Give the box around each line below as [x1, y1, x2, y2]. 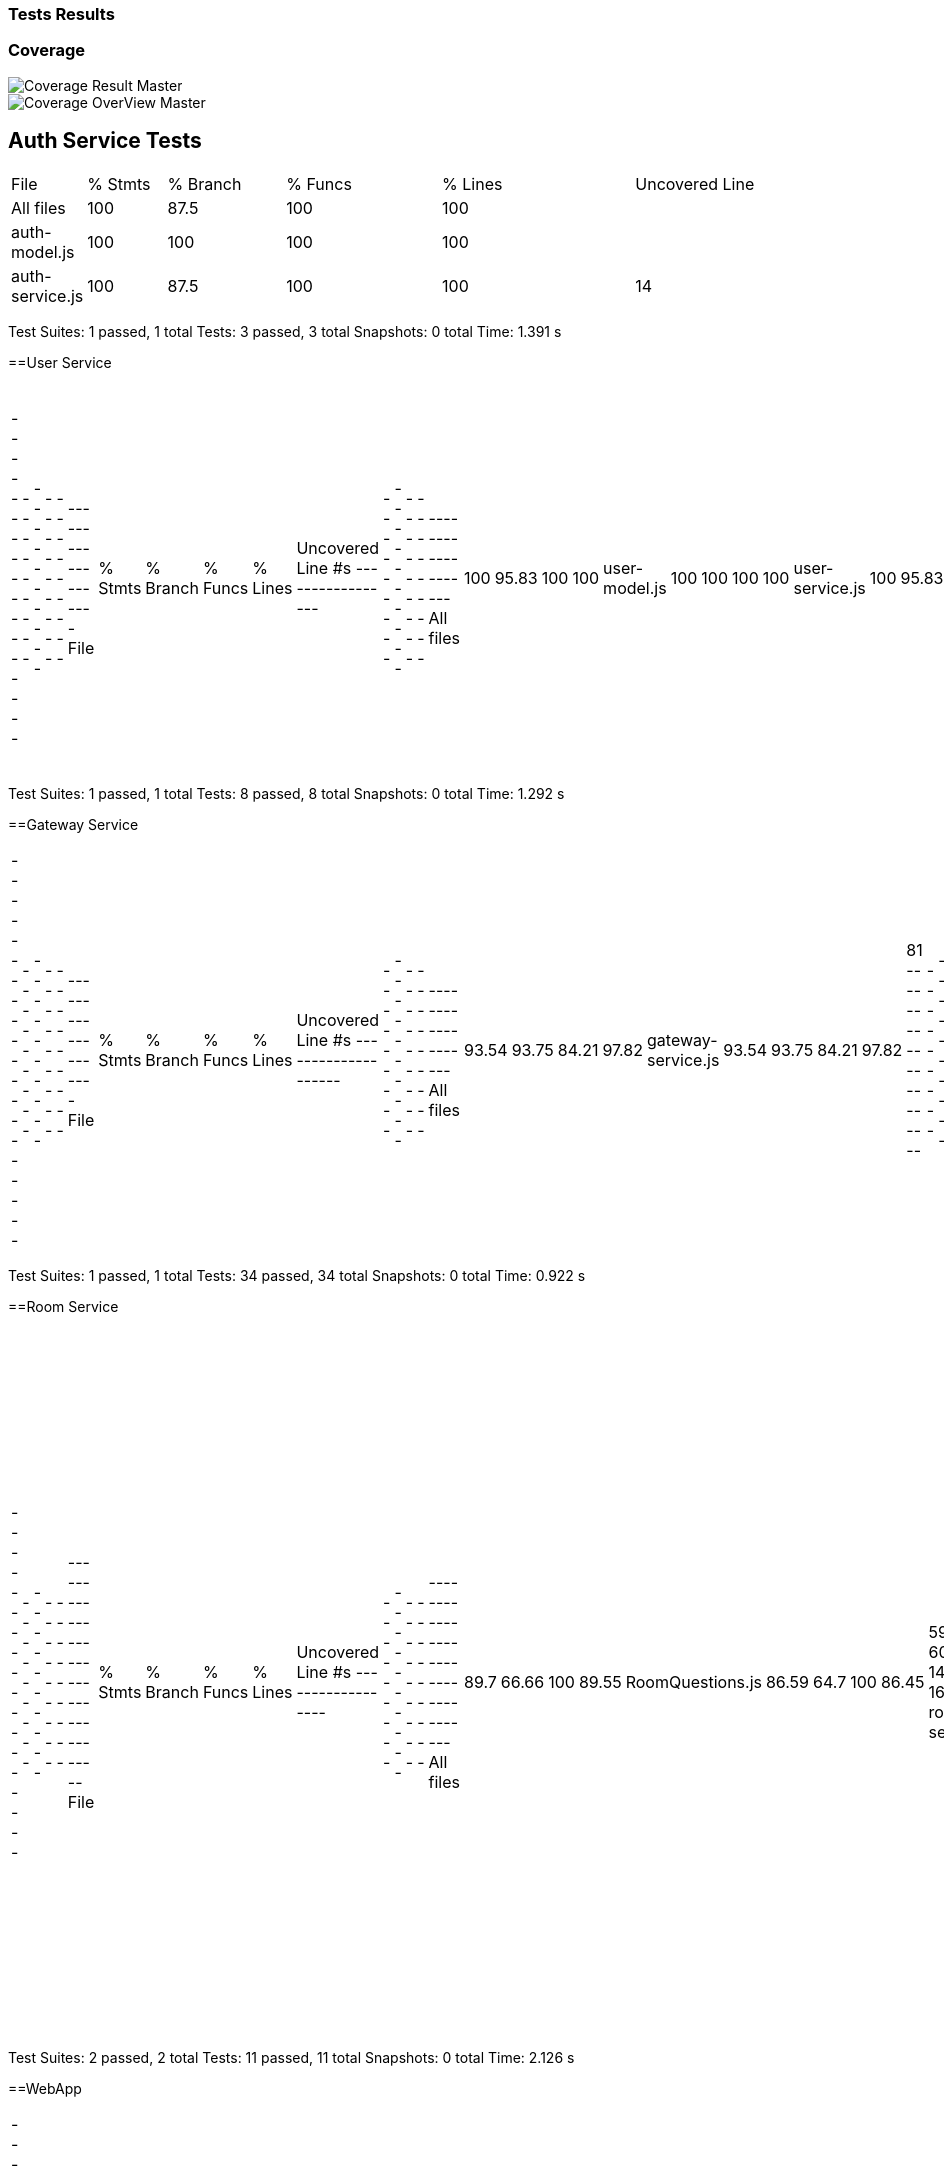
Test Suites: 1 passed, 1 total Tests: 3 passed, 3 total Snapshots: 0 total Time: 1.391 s [8, 322, 562, 340]
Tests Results [8, 4, 115, 24]
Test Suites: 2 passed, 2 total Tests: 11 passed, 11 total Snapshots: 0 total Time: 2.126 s [8, 2048, 575, 2066]
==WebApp [8, 2079, 82, 2097]
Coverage [8, 40, 86, 61]
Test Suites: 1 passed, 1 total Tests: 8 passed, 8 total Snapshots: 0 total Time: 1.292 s [8, 784, 565, 802]
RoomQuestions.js [625, 1671, 762, 1692]
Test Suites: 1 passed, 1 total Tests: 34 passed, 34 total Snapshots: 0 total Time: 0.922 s [8, 1266, 586, 1284]
